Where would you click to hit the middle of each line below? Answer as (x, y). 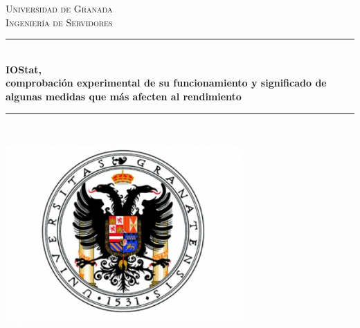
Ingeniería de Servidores (59, 22)
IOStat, (24, 69)
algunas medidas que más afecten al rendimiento (124, 96)
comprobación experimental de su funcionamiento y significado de (166, 83)
